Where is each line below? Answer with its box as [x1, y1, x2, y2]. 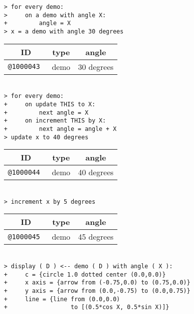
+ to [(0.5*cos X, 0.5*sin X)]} [4, 304, 169, 311]
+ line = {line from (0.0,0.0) [4, 295, 120, 303]
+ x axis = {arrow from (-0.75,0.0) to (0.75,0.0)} [4, 279, 191, 286]
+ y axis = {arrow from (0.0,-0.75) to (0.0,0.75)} [4, 287, 191, 294]
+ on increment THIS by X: [4, 117, 106, 125]
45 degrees [78, 231, 114, 243]
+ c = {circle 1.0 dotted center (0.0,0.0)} [4, 271, 166, 278]
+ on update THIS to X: [4, 100, 96, 108]
